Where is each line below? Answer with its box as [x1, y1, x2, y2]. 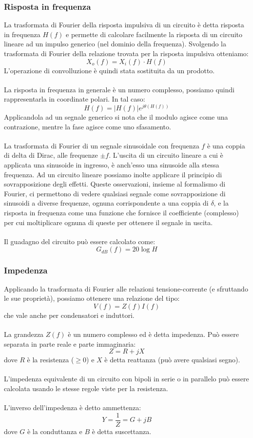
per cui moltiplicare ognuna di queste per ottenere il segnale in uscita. [4, 217, 213, 227]
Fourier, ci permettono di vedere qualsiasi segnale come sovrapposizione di [4, 188, 226, 198]
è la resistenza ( [27, 355, 74, 365]
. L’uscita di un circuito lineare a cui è [109, 150, 223, 160]
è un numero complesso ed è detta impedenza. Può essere [68, 329, 239, 339]
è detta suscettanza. [92, 426, 152, 436]
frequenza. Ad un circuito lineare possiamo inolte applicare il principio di [4, 169, 222, 179]
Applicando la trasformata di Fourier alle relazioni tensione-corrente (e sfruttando [4, 283, 248, 293]
